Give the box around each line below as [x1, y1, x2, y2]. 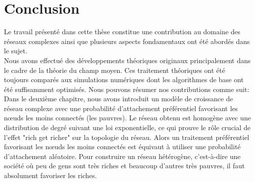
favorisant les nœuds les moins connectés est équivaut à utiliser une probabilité [4, 141, 241, 152]
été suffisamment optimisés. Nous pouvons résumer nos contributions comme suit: [4, 84, 250, 94]
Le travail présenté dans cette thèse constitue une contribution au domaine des [4, 26, 241, 37]
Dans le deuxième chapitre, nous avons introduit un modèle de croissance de [4, 93, 233, 104]
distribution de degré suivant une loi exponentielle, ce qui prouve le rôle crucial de [4, 122, 251, 133]
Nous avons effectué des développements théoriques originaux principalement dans [4, 55, 251, 65]
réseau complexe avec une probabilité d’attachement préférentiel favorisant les [4, 103, 238, 113]
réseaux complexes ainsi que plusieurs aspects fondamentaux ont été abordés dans [4, 36, 250, 46]
